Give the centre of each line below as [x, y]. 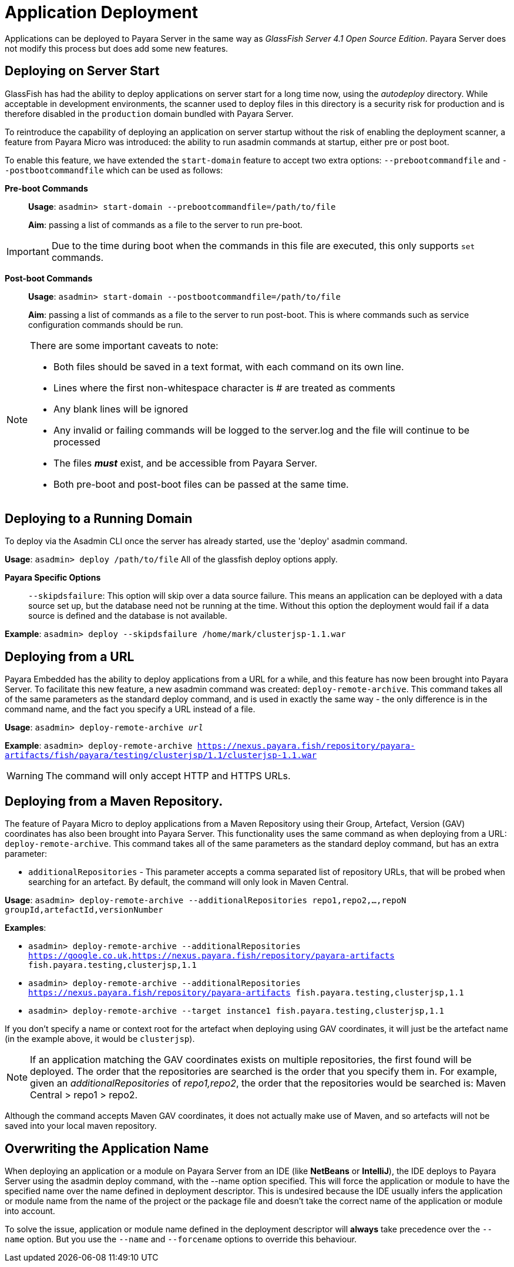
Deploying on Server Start [82, 71]
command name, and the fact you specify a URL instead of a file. [130, 709]
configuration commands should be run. [106, 324]
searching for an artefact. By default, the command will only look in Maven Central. [189, 882]
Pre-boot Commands [46, 188]
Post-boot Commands [49, 278]
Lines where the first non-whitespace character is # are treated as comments [224, 388]
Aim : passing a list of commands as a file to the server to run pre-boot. [166, 224]
